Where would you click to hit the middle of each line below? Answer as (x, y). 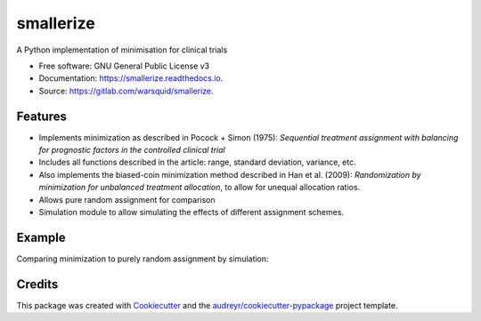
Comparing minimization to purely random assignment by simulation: (143, 259)
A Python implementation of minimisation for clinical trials (122, 50)
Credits (37, 284)
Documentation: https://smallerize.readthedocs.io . (131, 78)
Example (41, 237)
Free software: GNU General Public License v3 (124, 66)
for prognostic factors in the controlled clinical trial (132, 150)
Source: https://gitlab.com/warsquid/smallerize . (126, 91)
